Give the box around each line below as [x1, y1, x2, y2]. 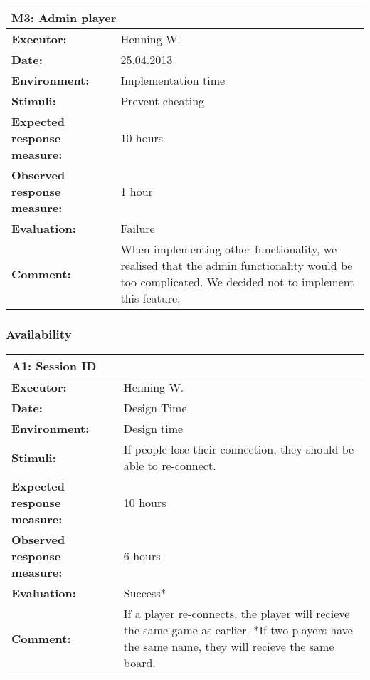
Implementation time [120, 72, 226, 88]
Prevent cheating [120, 93, 205, 109]
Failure [120, 220, 155, 236]
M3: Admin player [11, 9, 117, 26]
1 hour [120, 183, 153, 199]
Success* [123, 585, 166, 602]
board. [123, 654, 156, 671]
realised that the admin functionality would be [120, 257, 353, 273]
